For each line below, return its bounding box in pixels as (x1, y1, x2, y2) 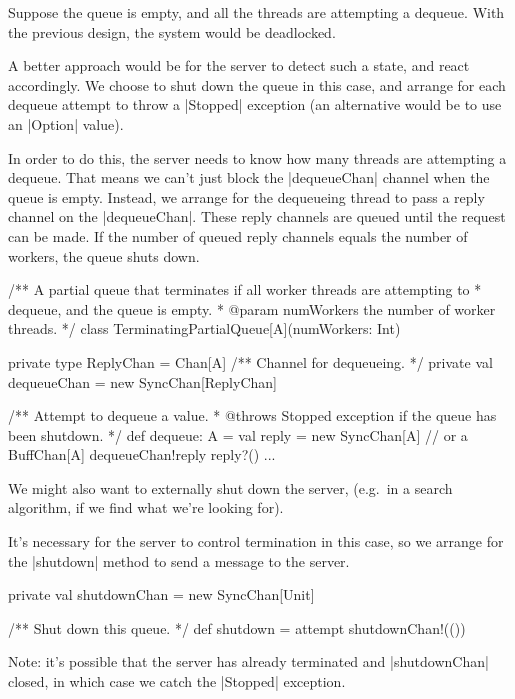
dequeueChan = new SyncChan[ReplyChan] (8, 371, 277, 392)
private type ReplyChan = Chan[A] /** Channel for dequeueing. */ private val (8, 351, 493, 372)
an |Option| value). (8, 113, 124, 134)
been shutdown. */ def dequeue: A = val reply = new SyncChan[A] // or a (8, 424, 468, 445)
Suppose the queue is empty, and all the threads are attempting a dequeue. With (8, 2, 505, 22)
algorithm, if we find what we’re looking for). (8, 497, 284, 518)
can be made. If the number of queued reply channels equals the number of (8, 225, 468, 246)
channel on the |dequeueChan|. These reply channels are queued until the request (8, 206, 506, 227)
